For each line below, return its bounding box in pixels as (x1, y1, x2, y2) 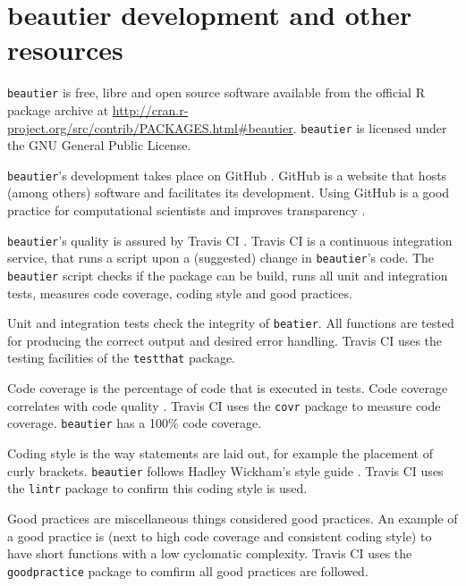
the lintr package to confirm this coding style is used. (7, 479, 308, 498)
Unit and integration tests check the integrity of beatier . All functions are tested (7, 314, 454, 332)
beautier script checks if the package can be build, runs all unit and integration (7, 265, 448, 284)
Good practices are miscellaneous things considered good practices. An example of (7, 508, 458, 527)
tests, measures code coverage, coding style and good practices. (7, 283, 352, 302)
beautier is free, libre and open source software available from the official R (7, 83, 425, 102)
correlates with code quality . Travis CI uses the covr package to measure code (7, 396, 441, 414)
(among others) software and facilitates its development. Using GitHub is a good (7, 183, 450, 202)
